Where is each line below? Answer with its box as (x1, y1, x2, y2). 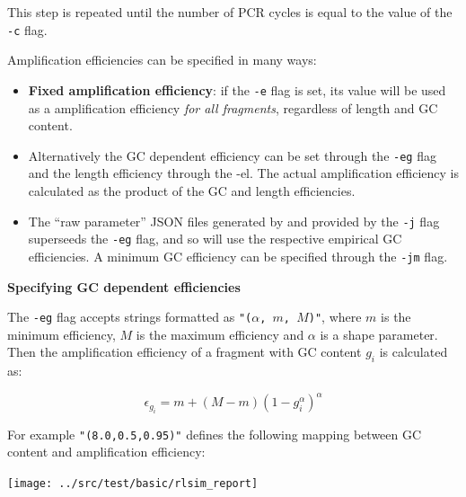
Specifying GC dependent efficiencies (7, 277, 241, 296)
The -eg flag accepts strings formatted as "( (7, 307, 252, 326)
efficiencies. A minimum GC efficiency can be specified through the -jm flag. (28, 246, 448, 265)
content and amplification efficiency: (7, 442, 206, 461)
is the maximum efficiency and (136, 324, 304, 343)
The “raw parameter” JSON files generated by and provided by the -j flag (28, 211, 440, 230)
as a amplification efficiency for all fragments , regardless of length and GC (28, 98, 438, 117)
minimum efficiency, (7, 324, 116, 343)
